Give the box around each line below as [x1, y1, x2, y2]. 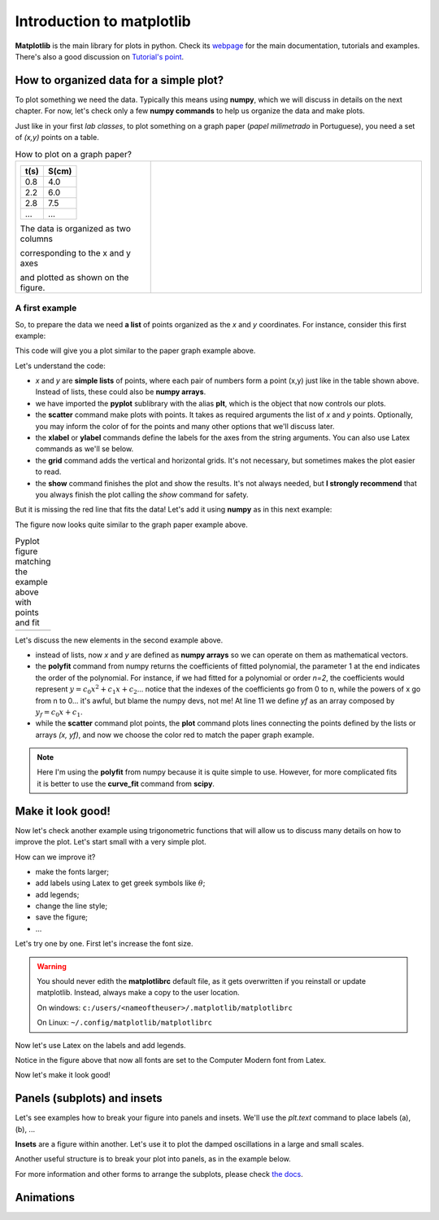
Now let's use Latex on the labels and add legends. [15, 1040, 186, 1050]
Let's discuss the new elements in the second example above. [15, 635, 224, 645]
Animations [15, 1190, 75, 1205]
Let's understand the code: [15, 361, 106, 371]
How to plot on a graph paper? [15, 148, 132, 160]
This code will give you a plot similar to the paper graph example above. [15, 346, 256, 356]
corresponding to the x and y [20, 247, 132, 258]
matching [15, 556, 51, 568]
